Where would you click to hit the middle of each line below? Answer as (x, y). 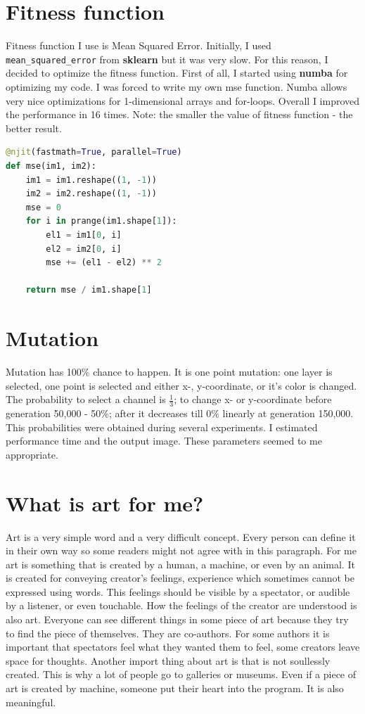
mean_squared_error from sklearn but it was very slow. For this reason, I (167, 59)
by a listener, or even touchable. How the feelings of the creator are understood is (181, 605)
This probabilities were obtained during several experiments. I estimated (162, 427)
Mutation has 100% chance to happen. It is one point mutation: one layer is (169, 371)
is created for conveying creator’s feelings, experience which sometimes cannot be (180, 578)
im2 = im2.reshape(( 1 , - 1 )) (91, 194)
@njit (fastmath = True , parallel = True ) (94, 152)
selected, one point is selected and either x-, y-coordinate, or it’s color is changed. (181, 385)
